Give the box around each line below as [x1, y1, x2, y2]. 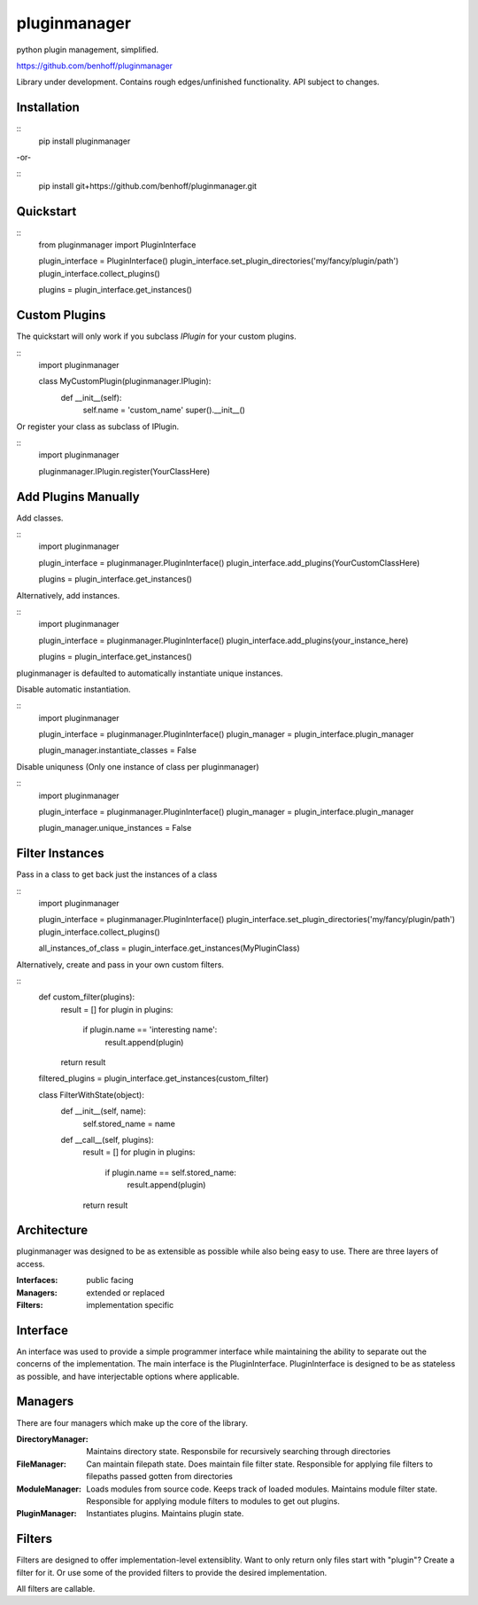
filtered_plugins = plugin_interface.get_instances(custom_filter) [38, 1073, 269, 1084]
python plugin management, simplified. [16, 44, 159, 55]
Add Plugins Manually [16, 489, 141, 505]
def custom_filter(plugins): [38, 991, 135, 1002]
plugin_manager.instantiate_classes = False [38, 745, 197, 756]
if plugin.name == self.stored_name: [104, 1167, 236, 1178]
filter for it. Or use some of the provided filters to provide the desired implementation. [16, 1567, 328, 1578]
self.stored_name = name [82, 1118, 176, 1129]
